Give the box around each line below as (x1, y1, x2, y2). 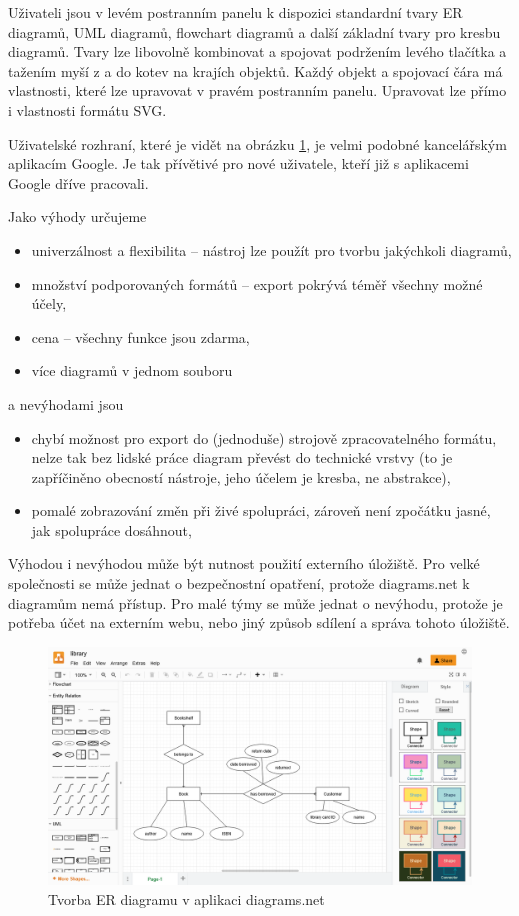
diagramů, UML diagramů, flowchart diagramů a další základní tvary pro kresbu (8, 21, 501, 42)
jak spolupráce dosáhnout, (31, 519, 192, 540)
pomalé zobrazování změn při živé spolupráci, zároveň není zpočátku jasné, (31, 500, 491, 521)
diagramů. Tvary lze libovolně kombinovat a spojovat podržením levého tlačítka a (8, 41, 507, 62)
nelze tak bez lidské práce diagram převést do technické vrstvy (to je (31, 447, 453, 468)
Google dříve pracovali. (8, 172, 149, 193)
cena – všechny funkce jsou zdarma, (31, 326, 250, 347)
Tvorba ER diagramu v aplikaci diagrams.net (48, 888, 325, 909)
